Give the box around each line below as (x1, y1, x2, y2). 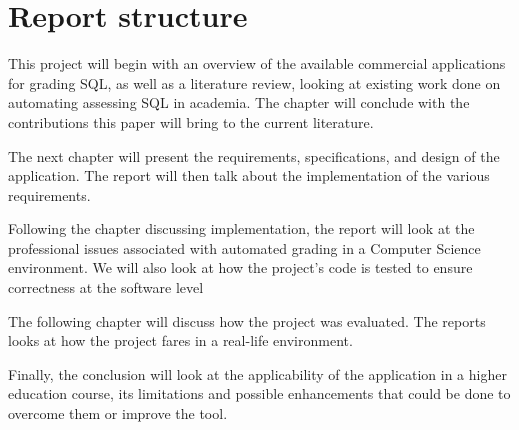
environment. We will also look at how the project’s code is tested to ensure (8, 257, 473, 278)
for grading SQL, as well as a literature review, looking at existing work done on (8, 72, 501, 93)
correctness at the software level (8, 277, 204, 298)
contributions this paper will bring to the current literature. (8, 111, 374, 132)
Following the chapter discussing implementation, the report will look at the (8, 218, 475, 239)
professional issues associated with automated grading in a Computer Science (8, 237, 481, 258)
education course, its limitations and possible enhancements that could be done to (8, 383, 511, 404)
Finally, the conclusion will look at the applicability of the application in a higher (8, 363, 507, 384)
